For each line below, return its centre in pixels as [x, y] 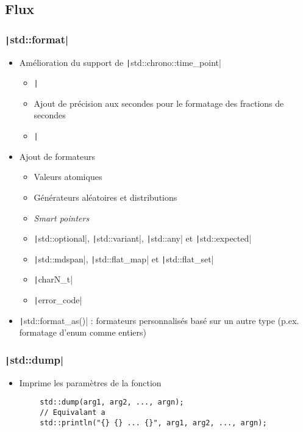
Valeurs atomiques [68, 177]
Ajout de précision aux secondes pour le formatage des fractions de [159, 103]
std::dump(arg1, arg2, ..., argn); [112, 402]
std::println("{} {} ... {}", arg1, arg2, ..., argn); [153, 423]
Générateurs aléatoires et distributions [105, 197]
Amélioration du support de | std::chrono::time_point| [120, 62]
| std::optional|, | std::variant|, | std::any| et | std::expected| [143, 238]
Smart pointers [62, 218]
